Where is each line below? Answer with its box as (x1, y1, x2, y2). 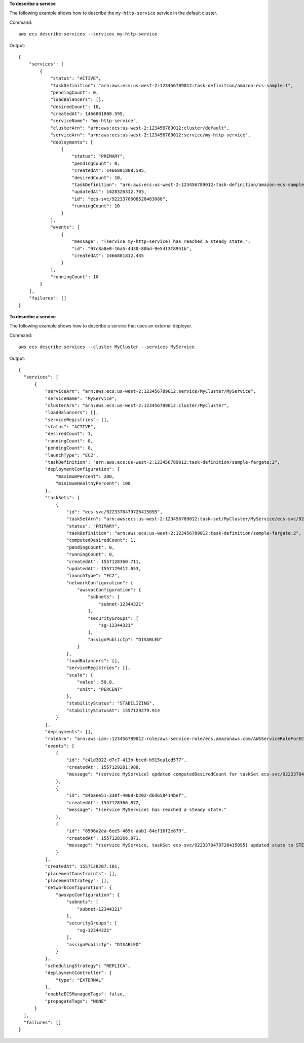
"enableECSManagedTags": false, (45, 991, 126, 997)
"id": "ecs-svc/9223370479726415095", (66, 509, 163, 514)
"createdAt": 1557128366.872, (66, 800, 141, 805)
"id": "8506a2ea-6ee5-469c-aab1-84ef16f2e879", (66, 828, 187, 834)
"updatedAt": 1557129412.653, (66, 566, 141, 571)
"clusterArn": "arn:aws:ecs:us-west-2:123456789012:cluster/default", (50, 125, 230, 131)
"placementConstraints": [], (45, 871, 118, 876)
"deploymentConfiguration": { (45, 466, 120, 472)
